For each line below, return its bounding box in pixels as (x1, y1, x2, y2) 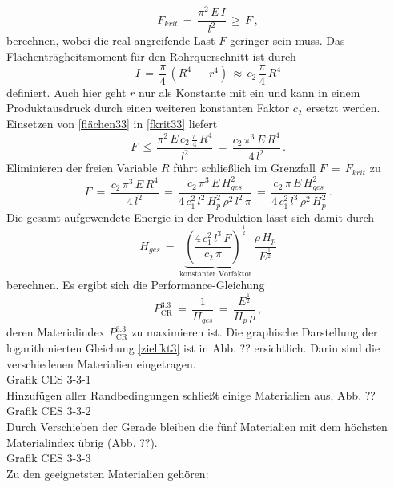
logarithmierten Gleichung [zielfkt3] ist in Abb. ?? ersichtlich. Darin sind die (6, 340, 380, 356)
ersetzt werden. (306, 99, 380, 116)
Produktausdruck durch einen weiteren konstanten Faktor (6, 99, 290, 116)
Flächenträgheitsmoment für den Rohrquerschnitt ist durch (6, 48, 296, 65)
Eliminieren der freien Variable (6, 159, 158, 176)
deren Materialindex (6, 324, 105, 340)
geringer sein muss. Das (229, 32, 345, 49)
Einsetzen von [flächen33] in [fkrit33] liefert (6, 115, 218, 131)
